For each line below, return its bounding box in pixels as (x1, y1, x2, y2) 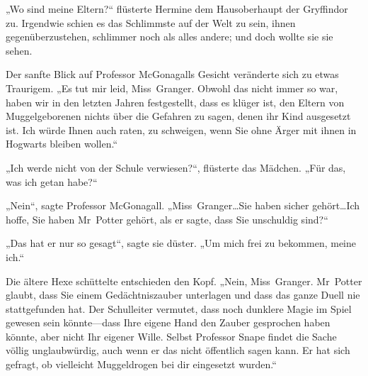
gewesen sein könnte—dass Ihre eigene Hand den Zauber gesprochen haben (6, 315, 330, 330)
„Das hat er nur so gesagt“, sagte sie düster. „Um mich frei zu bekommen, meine (6, 236, 356, 250)
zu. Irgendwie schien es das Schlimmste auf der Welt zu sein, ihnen (6, 15, 296, 30)
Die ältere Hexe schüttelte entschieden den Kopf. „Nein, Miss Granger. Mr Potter (6, 273, 362, 288)
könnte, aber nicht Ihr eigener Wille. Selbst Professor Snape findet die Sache (6, 328, 337, 343)
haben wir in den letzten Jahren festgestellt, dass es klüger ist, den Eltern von (6, 94, 345, 109)
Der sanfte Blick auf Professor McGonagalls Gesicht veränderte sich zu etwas (6, 67, 339, 82)
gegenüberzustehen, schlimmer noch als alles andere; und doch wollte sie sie (6, 29, 333, 44)
